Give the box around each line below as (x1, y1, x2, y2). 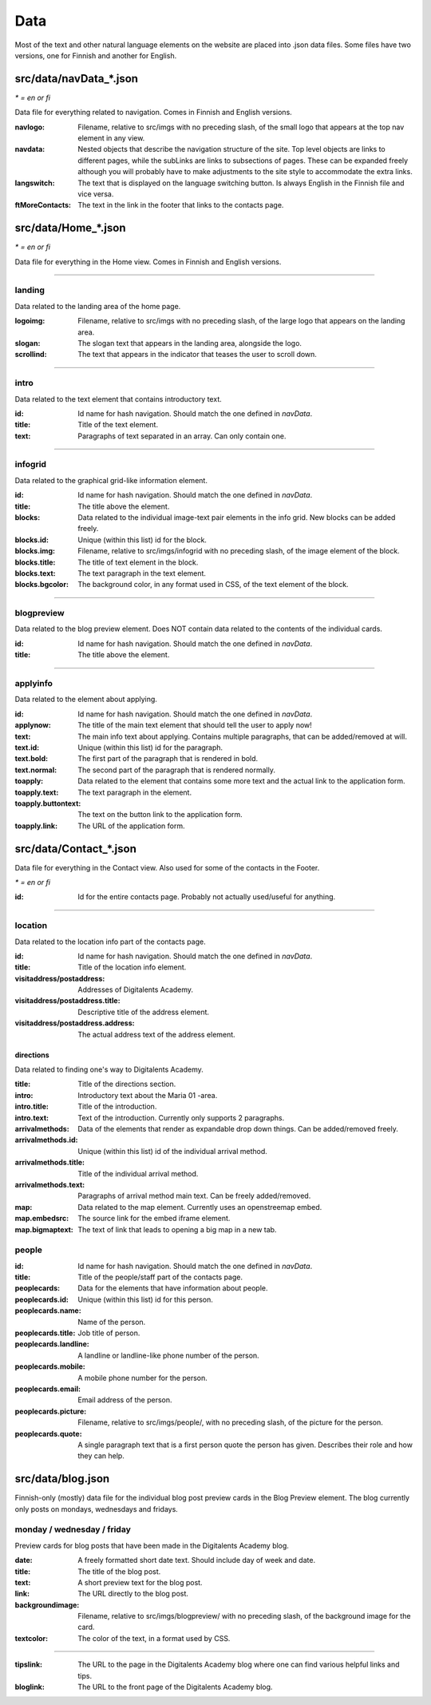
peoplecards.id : (14, 1295, 69, 1304)
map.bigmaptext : (14, 1224, 73, 1234)
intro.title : (14, 1102, 49, 1112)
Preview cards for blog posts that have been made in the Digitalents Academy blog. (14, 1540, 289, 1550)
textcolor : (14, 1633, 48, 1643)
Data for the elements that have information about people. (77, 1283, 268, 1293)
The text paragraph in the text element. (77, 568, 207, 578)
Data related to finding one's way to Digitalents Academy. (14, 1065, 204, 1074)
